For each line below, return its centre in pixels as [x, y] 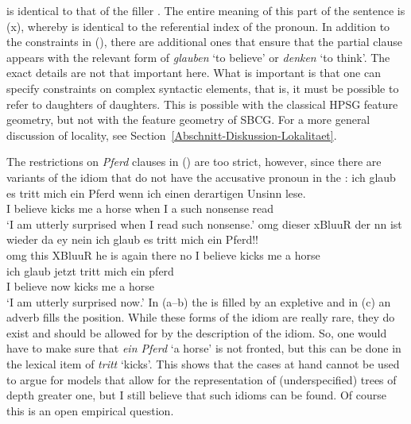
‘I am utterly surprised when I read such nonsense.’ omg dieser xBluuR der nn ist [204, 224]
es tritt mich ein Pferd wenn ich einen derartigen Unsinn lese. [156, 193]
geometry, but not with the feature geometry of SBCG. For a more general [188, 119]
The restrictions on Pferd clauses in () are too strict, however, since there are [194, 162]
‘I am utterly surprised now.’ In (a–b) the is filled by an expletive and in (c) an [199, 301]
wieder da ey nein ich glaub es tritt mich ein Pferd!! [132, 239]
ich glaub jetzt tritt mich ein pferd [90, 270]
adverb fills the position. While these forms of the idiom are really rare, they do [201, 317]
